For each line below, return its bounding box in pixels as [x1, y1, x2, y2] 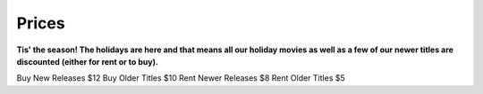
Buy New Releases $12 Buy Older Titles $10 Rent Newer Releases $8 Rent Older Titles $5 [16, 73, 345, 83]
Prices [16, 13, 66, 33]
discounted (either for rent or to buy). [16, 56, 158, 67]
